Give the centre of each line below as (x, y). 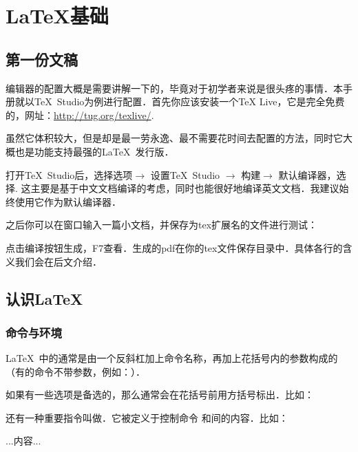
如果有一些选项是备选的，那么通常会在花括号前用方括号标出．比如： (160, 395)
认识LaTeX (44, 298)
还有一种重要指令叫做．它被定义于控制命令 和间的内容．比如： (147, 417)
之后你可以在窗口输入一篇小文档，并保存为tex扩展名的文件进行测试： (162, 225)
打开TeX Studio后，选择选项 (69, 174)
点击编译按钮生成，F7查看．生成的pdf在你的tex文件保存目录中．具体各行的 (174, 247)
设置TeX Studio (185, 174)
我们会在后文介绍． (58, 261)
